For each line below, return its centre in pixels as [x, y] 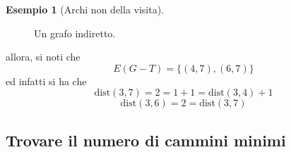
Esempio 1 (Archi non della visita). [85, 9]
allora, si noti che [43, 57]
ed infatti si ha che [46, 81]
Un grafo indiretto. [75, 33]
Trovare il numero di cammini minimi [146, 140]
